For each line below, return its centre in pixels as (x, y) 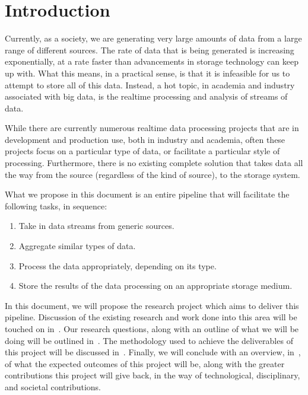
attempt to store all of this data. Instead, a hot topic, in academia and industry (150, 85)
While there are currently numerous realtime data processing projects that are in (152, 128)
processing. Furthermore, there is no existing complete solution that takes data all (154, 163)
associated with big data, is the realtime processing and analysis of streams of (146, 96)
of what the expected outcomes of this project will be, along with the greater (145, 363)
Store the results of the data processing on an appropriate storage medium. (155, 286)
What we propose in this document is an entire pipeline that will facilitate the (147, 194)
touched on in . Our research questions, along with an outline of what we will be (152, 329)
